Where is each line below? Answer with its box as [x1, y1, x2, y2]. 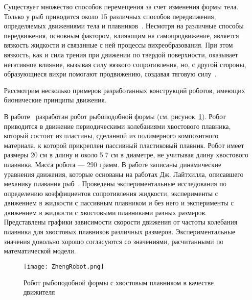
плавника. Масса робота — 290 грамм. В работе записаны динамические [4, 159, 222, 169]
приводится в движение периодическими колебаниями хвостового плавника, [4, 121, 231, 131]
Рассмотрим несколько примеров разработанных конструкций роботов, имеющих [4, 85, 245, 95]
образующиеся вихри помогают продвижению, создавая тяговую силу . [4, 69, 217, 79]
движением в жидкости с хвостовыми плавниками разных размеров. [4, 207, 207, 217]
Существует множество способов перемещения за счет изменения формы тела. [4, 1, 239, 11]
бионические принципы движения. [4, 95, 107, 105]
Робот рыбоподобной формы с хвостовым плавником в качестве [23, 277, 214, 287]
